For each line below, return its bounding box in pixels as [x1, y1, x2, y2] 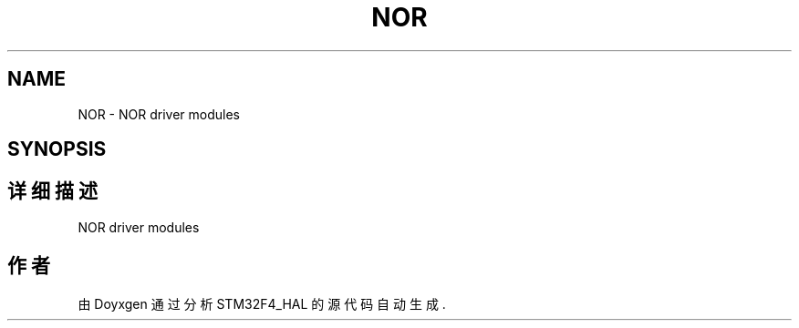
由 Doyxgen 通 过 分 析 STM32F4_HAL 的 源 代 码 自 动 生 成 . [78, 295, 446, 312]
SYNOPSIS [7, 138, 107, 161]
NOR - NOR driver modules [78, 106, 240, 122]
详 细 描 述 [7, 179, 98, 203]
